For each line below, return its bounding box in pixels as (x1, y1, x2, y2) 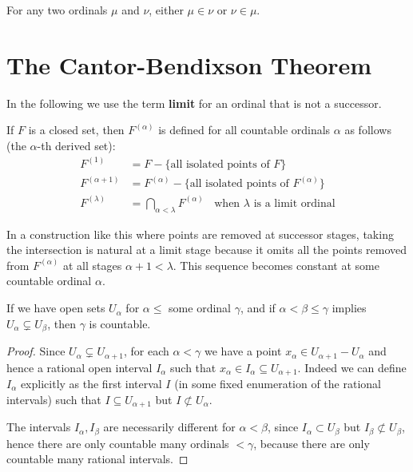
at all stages (62, 256, 122, 273)
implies (332, 299, 367, 316)
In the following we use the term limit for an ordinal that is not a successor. (6, 94, 382, 111)
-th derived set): (37, 137, 116, 153)
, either (149, 2, 184, 18)
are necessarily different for (103, 418, 236, 435)
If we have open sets (6, 299, 105, 316)
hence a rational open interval (6, 359, 153, 375)
